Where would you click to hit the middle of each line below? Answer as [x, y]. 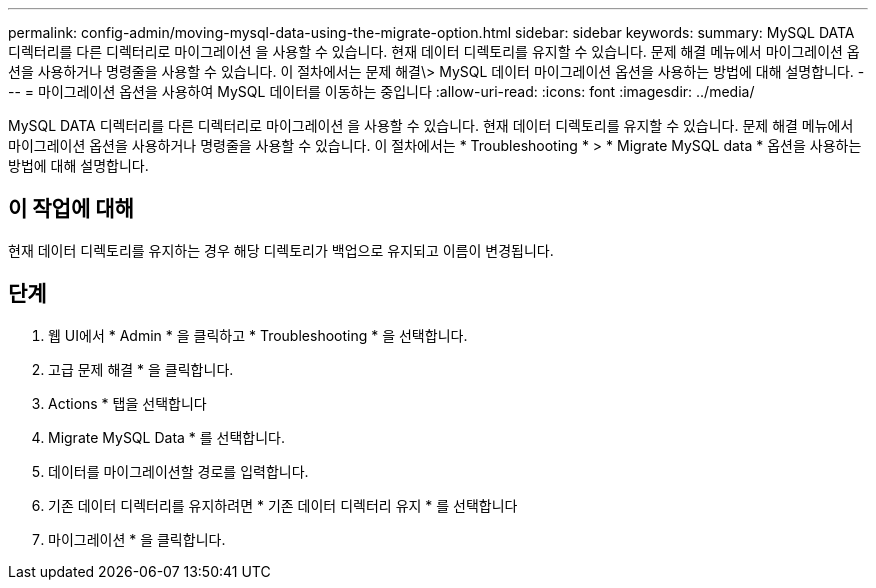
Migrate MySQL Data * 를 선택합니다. [167, 437]
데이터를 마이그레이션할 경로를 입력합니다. [178, 471]
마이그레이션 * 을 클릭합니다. [137, 539]
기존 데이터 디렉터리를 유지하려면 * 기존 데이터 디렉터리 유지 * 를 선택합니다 [283, 505]
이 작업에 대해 [71, 209]
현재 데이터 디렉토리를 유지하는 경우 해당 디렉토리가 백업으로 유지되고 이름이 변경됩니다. [281, 250]
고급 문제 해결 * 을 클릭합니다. [141, 369]
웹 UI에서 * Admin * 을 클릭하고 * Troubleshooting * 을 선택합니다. [258, 335]
